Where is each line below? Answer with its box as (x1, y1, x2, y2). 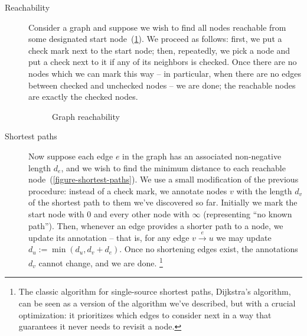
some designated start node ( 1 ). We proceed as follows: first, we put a (28, 32, 282, 45)
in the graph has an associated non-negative (122, 149, 282, 162)
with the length (236, 184, 292, 197)
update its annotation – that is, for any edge (28, 231, 190, 243)
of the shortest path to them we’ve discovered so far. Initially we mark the (28, 196, 298, 208)
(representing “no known (203, 207, 292, 220)
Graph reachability (52, 110, 120, 122)
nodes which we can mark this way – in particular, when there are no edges (28, 67, 301, 79)
